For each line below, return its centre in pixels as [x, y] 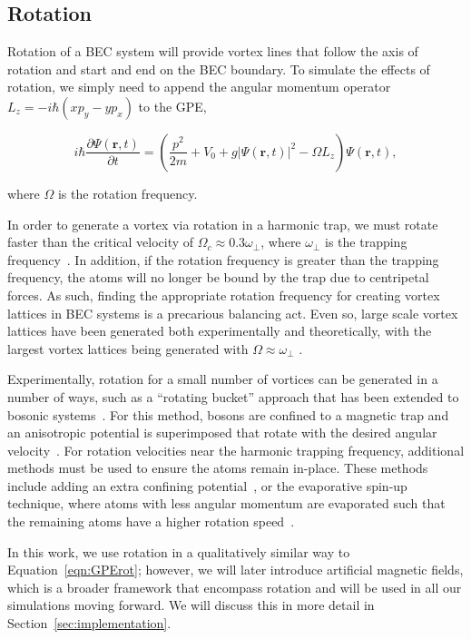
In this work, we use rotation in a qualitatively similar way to [179, 551]
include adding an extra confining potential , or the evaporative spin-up [207, 485]
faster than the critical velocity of [101, 242]
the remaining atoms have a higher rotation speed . [151, 521]
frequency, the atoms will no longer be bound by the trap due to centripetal [218, 277]
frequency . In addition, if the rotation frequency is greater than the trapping [223, 259]
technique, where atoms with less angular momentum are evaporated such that [226, 503]
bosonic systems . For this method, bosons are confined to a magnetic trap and [228, 414]
